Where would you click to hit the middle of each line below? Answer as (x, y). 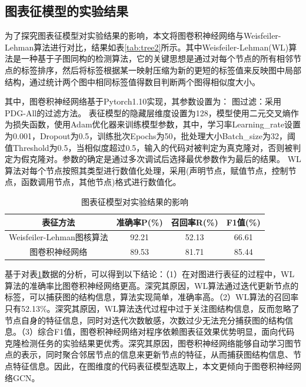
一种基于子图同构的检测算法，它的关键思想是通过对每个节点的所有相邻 (157, 58)
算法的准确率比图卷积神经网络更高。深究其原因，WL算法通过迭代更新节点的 (152, 285)
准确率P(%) (139, 222)
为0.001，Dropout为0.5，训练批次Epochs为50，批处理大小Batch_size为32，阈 (150, 135)
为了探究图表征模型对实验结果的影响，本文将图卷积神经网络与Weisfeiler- (143, 36)
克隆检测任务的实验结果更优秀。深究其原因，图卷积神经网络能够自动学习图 (149, 343)
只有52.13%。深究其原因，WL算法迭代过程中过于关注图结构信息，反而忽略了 (152, 309)
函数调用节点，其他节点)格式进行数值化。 (101, 182)
